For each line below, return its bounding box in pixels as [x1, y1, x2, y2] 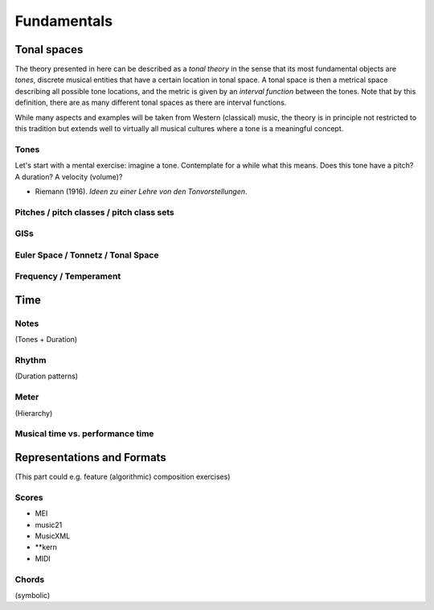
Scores [14, 492, 43, 503]
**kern [35, 542, 58, 552]
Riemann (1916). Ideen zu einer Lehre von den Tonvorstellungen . [35, 186, 248, 196]
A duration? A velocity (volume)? [14, 171, 123, 181]
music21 [35, 520, 63, 530]
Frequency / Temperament [14, 270, 121, 282]
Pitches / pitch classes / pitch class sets [14, 206, 174, 217]
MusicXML [35, 531, 71, 541]
